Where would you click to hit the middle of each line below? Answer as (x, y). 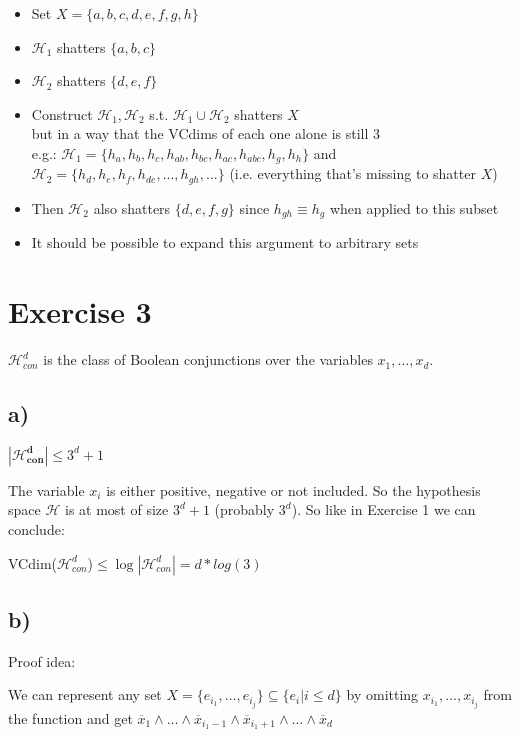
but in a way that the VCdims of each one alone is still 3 (206, 133)
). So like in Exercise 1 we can (383, 509)
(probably (244, 509)
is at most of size (116, 509)
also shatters (132, 207)
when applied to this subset (414, 207)
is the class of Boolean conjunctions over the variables (208, 359)
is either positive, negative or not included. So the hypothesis (293, 489)
